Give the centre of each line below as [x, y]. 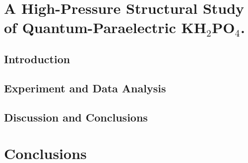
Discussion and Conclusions [76, 117]
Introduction [37, 59]
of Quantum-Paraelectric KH [105, 27]
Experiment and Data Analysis [85, 88]
